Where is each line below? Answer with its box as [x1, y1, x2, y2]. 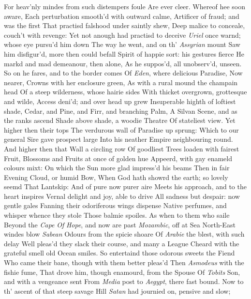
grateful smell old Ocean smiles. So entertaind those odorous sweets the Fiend [4, 248, 235, 258]
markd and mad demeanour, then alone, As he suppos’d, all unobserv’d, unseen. [4, 58, 242, 68]
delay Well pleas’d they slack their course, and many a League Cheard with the [4, 238, 239, 248]
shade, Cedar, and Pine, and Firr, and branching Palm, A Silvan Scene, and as [4, 105, 237, 116]
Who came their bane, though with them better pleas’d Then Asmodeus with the [4, 257, 244, 268]
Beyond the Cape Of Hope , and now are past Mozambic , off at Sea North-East [4, 219, 236, 229]
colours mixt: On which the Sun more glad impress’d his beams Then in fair [4, 163, 230, 173]
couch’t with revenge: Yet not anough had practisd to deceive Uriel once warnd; [4, 30, 241, 40]
